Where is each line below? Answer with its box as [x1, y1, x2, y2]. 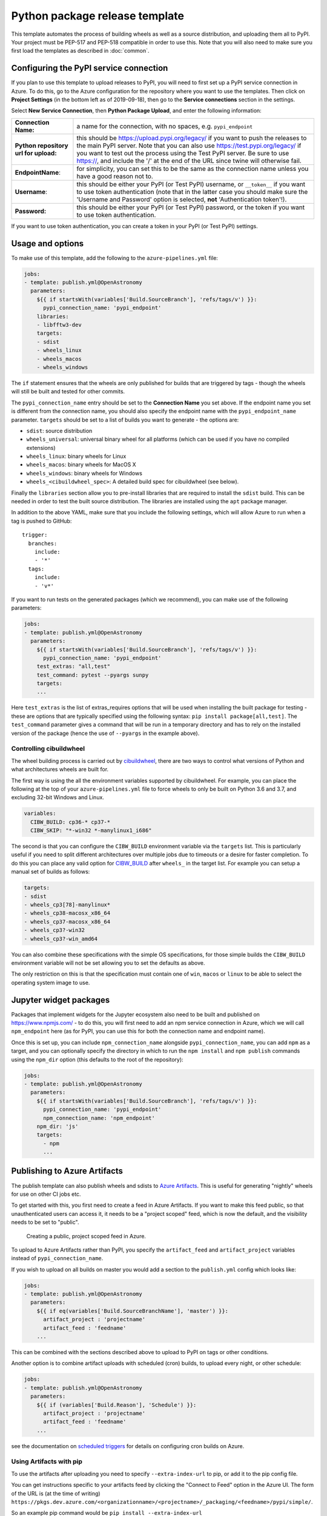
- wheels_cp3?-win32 [24, 927, 85, 934]
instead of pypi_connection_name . [11, 1255, 104, 1262]
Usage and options [11, 238, 84, 249]
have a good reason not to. [76, 172, 154, 180]
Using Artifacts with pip [11, 1457, 83, 1466]
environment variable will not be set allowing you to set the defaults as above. [11, 959, 205, 967]
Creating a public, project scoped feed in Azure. [26, 1232, 147, 1239]
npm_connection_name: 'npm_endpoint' [43, 1115, 156, 1121]
